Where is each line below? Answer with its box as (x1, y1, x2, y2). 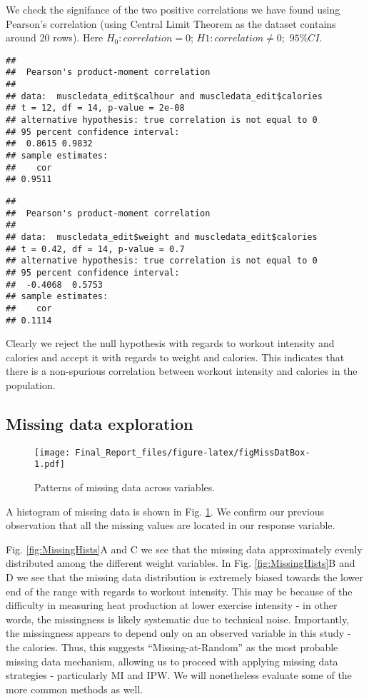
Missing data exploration (6, 412, 193, 434)
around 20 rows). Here (6, 30, 103, 45)
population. (6, 378, 56, 392)
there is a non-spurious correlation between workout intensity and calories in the (6, 363, 358, 378)
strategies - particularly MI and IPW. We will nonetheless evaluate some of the (6, 668, 352, 683)
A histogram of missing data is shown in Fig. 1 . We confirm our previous (6, 503, 325, 518)
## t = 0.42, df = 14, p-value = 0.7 (6, 243, 185, 254)
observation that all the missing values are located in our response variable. (6, 518, 335, 533)
